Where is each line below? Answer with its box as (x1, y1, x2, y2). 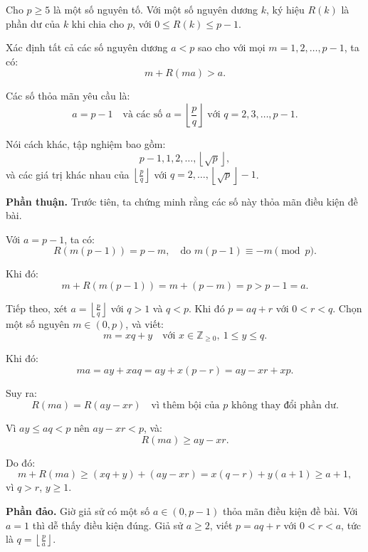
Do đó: (6, 455, 36, 469)
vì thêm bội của (151, 400, 220, 411)
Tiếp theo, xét (6, 300, 68, 315)
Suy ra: (6, 385, 38, 400)
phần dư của (6, 16, 61, 31)
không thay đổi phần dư (231, 400, 336, 411)
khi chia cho (71, 16, 125, 31)
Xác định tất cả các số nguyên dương (6, 40, 168, 55)
